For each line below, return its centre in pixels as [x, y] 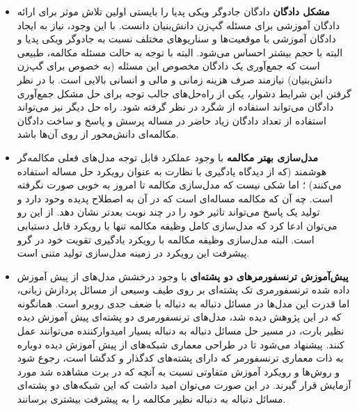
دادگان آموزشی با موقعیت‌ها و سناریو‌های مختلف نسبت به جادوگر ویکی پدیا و [176, 39]
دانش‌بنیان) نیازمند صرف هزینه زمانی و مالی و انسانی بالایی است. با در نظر [175, 79]
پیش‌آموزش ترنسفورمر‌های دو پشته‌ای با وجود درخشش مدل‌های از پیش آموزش [183, 276]
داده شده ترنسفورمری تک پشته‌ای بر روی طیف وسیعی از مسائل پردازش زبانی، [183, 290]
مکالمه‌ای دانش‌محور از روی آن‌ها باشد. [98, 134]
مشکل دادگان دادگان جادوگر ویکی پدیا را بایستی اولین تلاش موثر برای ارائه [173, 11]
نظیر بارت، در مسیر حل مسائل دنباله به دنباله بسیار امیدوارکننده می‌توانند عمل [181, 331]
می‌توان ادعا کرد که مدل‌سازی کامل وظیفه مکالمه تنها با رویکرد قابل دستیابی [177, 225]
